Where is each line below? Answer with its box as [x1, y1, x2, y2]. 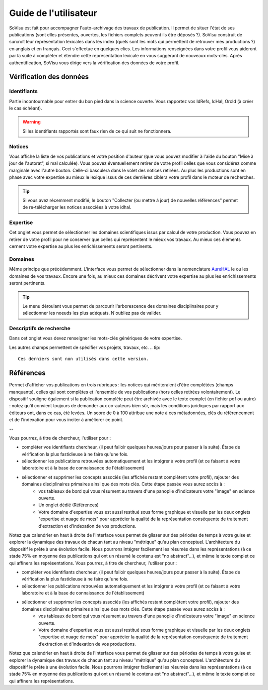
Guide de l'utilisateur [9, 7, 97, 18]
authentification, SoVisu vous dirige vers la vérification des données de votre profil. [9, 60, 180, 66]
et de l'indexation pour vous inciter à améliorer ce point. [9, 417, 124, 423]
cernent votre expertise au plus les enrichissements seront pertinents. [9, 243, 153, 249]
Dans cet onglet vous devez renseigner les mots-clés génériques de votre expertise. [9, 335, 182, 341]
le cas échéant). [9, 105, 42, 112]
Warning [22, 119, 41, 125]
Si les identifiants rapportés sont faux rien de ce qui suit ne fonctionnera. [22, 128, 172, 134]
